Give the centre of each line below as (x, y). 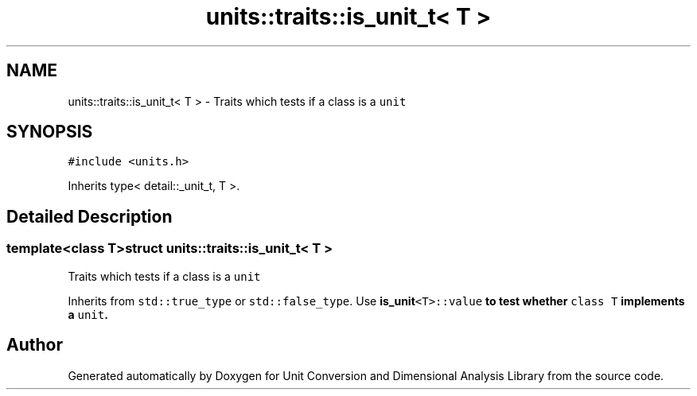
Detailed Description (90, 216)
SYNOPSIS (50, 132)
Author (35, 345)
